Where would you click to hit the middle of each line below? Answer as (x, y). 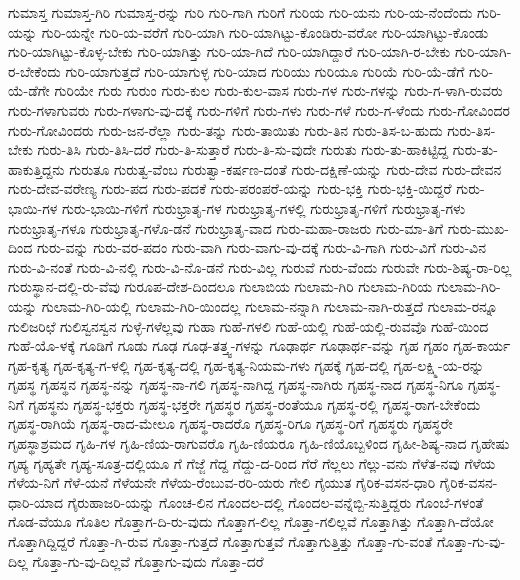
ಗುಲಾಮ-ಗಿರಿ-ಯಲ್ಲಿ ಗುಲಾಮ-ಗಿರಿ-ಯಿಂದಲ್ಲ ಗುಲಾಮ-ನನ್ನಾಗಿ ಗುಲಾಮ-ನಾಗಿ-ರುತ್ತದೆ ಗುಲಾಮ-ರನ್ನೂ (269, 305)
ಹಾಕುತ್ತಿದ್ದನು (36, 168)
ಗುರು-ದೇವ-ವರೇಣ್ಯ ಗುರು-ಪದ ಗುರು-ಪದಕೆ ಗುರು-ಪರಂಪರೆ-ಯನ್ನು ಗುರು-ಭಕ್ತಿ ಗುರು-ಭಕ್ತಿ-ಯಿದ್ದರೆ (230, 188)
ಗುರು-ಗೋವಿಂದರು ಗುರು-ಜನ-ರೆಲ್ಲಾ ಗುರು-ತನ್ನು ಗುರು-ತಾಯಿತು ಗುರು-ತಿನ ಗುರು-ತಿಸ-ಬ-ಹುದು (225, 129)
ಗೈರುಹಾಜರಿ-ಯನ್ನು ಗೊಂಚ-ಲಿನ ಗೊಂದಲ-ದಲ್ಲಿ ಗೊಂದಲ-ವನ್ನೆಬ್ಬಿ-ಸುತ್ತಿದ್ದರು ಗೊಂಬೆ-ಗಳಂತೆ (275, 501)
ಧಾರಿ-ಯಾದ (36, 501)
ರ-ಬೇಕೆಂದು (34, 70)
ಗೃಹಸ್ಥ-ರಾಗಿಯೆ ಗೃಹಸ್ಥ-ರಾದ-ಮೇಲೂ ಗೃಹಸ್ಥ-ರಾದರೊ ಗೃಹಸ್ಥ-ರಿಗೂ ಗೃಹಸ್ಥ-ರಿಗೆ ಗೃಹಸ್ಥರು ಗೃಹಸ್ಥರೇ (230, 423)
